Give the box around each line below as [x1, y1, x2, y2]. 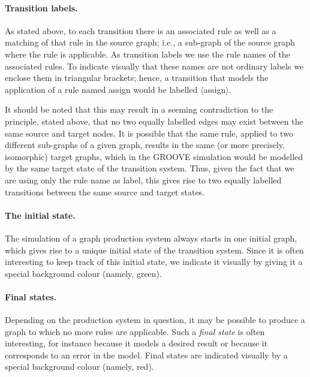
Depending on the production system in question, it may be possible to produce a [5, 313, 305, 326]
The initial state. [5, 209, 76, 221]
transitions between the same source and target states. [5, 185, 205, 198]
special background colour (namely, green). [5, 267, 162, 279]
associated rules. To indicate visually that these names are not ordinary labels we [5, 59, 304, 72]
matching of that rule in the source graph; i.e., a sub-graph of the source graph [5, 36, 295, 49]
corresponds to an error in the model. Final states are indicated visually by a [5, 348, 288, 361]
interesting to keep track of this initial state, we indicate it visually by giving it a [5, 255, 303, 268]
